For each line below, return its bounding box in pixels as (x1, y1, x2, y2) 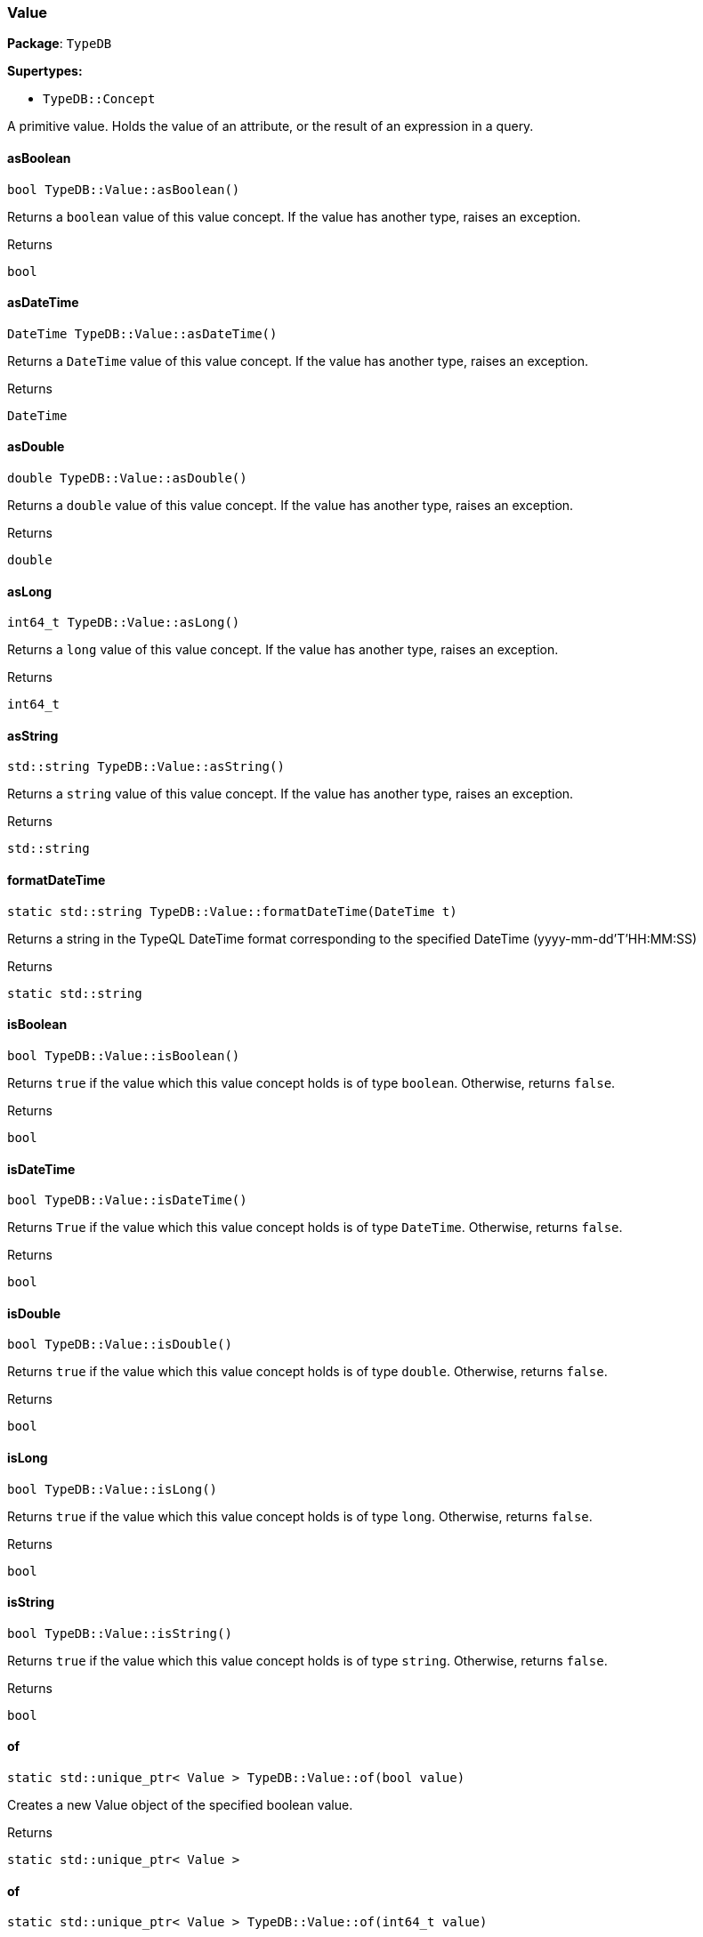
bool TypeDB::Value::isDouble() (7, 1337, 232, 1352)
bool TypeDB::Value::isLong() (7, 1481, 218, 1496)
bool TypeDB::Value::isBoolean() (7, 1048, 240, 1063)
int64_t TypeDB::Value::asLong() (7, 615, 240, 630)
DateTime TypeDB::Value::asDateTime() (7, 326, 278, 341)
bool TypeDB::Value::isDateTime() (7, 1193, 247, 1208)
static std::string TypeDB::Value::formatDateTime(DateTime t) (7, 904, 457, 919)
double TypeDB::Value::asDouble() (7, 471, 247, 486)
